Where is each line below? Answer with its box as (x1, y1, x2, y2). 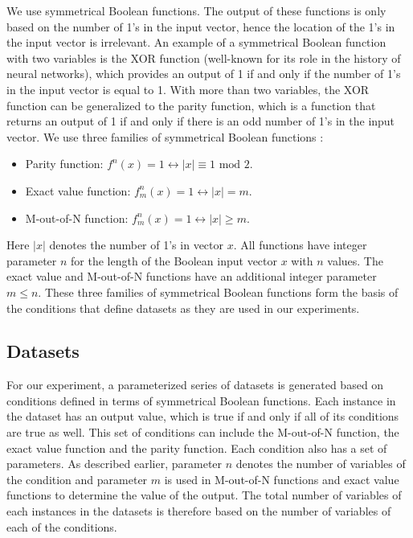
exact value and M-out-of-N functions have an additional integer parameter (6, 268, 377, 285)
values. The (327, 252, 383, 269)
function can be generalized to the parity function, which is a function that (6, 97, 376, 113)
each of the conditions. (6, 518, 117, 535)
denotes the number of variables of (235, 455, 406, 472)
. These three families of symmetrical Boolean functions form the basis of (38, 283, 399, 300)
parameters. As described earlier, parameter (6, 455, 223, 472)
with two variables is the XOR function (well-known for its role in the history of (6, 49, 401, 66)
